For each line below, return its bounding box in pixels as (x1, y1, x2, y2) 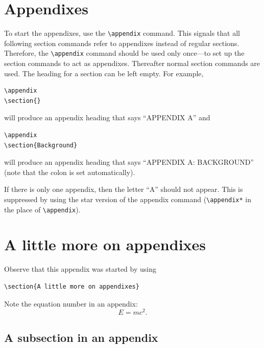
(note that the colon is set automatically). (4, 166, 135, 177)
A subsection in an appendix (4, 329, 158, 345)
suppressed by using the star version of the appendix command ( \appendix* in (4, 193, 252, 204)
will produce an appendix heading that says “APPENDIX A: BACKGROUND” (4, 157, 254, 167)
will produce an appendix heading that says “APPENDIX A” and (4, 112, 210, 123)
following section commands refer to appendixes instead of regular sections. (4, 37, 239, 48)
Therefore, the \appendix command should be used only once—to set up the (4, 48, 245, 58)
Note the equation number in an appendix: (4, 298, 138, 309)
